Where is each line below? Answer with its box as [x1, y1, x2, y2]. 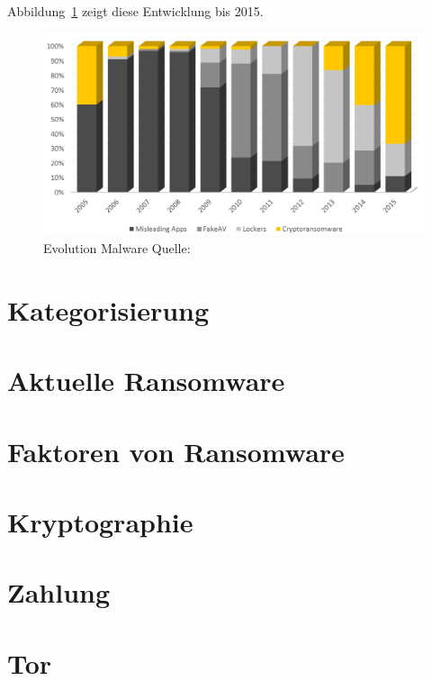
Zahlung [7, 574, 111, 611]
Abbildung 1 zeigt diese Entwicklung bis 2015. [7, 2, 264, 20]
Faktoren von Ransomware [7, 432, 345, 469]
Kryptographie [7, 503, 193, 540]
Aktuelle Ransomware [7, 362, 285, 399]
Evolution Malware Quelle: [43, 239, 191, 258]
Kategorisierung [7, 291, 210, 328]
